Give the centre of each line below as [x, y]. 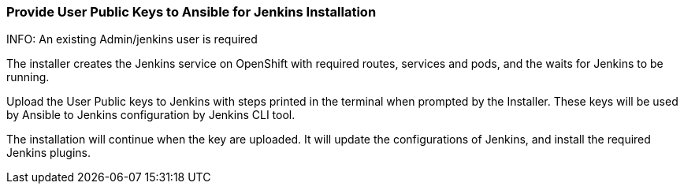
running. [28, 77]
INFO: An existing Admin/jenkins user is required [132, 39]
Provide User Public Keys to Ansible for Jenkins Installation [191, 12]
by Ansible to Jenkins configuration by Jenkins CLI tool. [151, 115]
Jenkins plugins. [49, 153]
